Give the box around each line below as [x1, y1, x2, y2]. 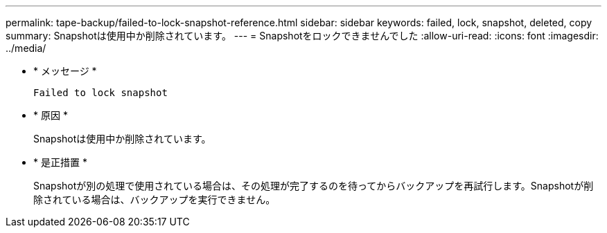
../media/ [6, 42, 46, 54]
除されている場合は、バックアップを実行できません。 [33, 194, 276, 205]
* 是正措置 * [33, 156, 87, 168]
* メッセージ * [33, 65, 97, 77]
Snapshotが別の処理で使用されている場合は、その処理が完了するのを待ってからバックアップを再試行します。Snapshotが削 [33, 180, 594, 192]
